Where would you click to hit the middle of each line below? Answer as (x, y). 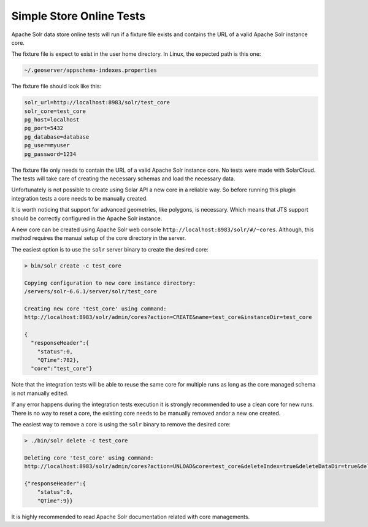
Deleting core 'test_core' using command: (89, 458)
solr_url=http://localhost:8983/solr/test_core (97, 102)
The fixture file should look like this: (56, 87)
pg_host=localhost (52, 120)
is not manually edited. (40, 393)
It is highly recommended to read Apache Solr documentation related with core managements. (131, 517)
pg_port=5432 (44, 128)
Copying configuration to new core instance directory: (110, 283)
